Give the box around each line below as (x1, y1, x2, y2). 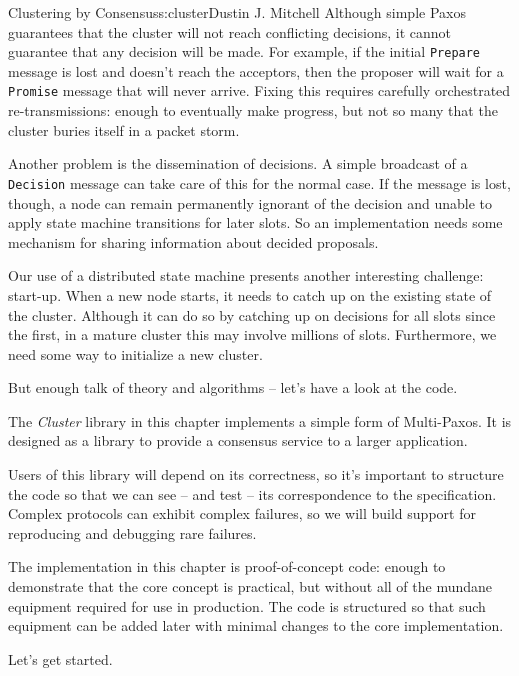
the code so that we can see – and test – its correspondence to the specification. (8, 483, 497, 504)
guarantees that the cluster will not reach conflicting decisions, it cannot (8, 21, 451, 42)
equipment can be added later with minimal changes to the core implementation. (8, 615, 504, 636)
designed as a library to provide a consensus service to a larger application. (8, 430, 468, 451)
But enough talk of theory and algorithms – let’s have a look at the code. (8, 377, 458, 398)
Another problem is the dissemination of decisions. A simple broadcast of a (8, 153, 468, 174)
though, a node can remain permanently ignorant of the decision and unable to (8, 192, 493, 213)
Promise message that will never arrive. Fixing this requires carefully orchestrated (8, 80, 511, 101)
